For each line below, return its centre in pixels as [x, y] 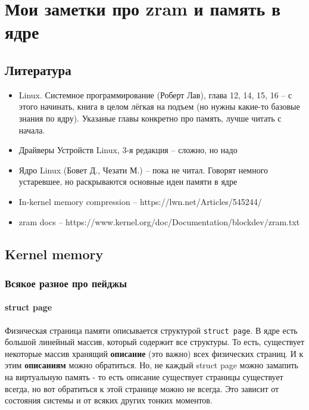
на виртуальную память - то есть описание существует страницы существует [144, 376]
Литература [38, 69]
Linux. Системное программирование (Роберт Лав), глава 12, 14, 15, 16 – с [155, 94]
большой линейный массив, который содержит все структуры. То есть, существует [155, 342]
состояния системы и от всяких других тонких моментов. [109, 400]
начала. [32, 130]
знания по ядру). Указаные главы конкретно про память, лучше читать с [150, 118]
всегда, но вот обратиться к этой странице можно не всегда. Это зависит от [142, 388]
